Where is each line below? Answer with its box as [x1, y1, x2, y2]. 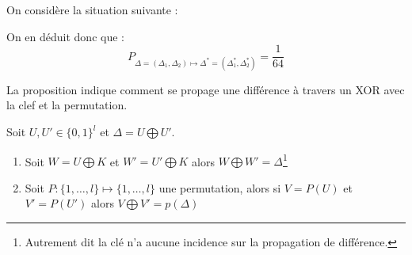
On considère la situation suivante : [6, 2, 178, 17]
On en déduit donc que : [6, 28, 124, 44]
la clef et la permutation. [6, 97, 128, 113]
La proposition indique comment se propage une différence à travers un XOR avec [6, 81, 405, 97]
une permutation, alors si [158, 179, 281, 196]
